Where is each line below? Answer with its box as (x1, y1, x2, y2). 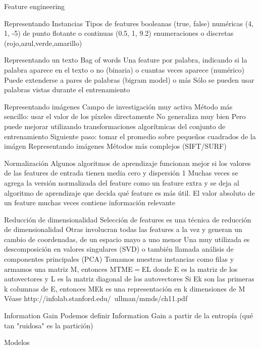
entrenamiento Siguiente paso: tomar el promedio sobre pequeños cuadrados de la (4, 131, 256, 141)
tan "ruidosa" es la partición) (4, 320, 93, 330)
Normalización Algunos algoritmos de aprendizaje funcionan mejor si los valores (4, 157, 251, 168)
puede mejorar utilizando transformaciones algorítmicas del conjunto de (4, 121, 226, 131)
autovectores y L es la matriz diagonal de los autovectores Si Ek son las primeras (4, 273, 254, 284)
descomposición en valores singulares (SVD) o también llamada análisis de (4, 244, 234, 254)
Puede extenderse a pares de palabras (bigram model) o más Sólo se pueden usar (4, 74, 254, 85)
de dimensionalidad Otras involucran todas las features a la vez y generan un (4, 224, 242, 235)
